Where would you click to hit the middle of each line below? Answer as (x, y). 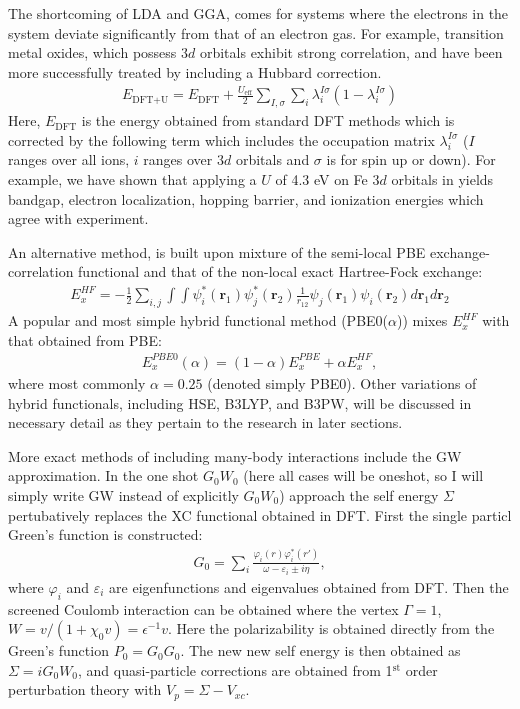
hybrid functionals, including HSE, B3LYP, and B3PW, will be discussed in (240, 402)
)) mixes (422, 320)
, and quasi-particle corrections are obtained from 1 (235, 669)
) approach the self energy (359, 494)
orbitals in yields (442, 178)
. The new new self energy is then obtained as (320, 650)
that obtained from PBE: (85, 339)
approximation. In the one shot (103, 475)
